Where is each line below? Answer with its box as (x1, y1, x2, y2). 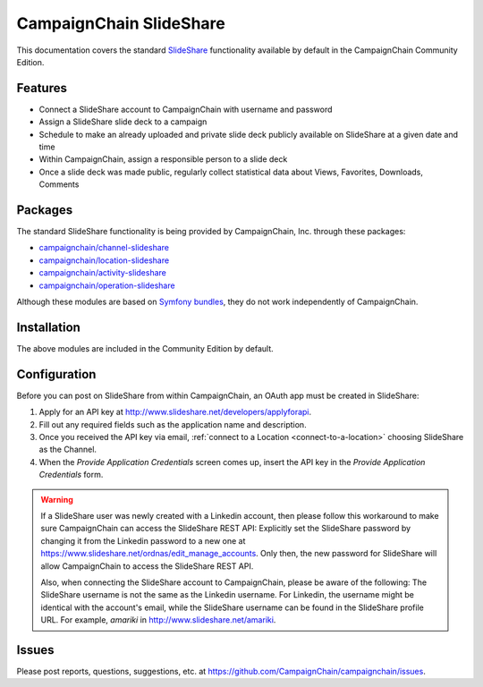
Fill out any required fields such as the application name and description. (38, 419, 308, 429)
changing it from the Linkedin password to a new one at (40, 535, 246, 546)
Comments (38, 179, 80, 190)
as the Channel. (38, 444, 97, 455)
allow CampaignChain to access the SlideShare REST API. (40, 560, 254, 572)
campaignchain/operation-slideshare (38, 280, 175, 291)
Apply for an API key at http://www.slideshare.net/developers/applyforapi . (38, 407, 312, 418)
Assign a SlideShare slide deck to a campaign (38, 116, 208, 127)
